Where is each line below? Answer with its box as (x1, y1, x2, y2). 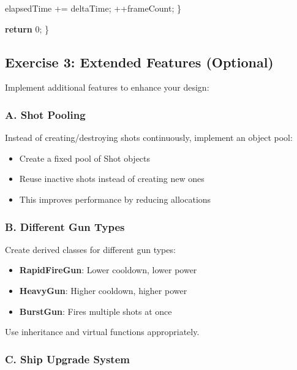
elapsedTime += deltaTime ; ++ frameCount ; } (5, 2, 181, 14)
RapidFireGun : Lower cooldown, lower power (19, 263, 197, 276)
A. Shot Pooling (5, 107, 86, 122)
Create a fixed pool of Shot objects (19, 151, 151, 164)
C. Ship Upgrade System (5, 351, 130, 366)
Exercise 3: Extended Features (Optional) (5, 52, 274, 71)
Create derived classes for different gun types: (5, 243, 176, 255)
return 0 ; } (5, 22, 50, 35)
